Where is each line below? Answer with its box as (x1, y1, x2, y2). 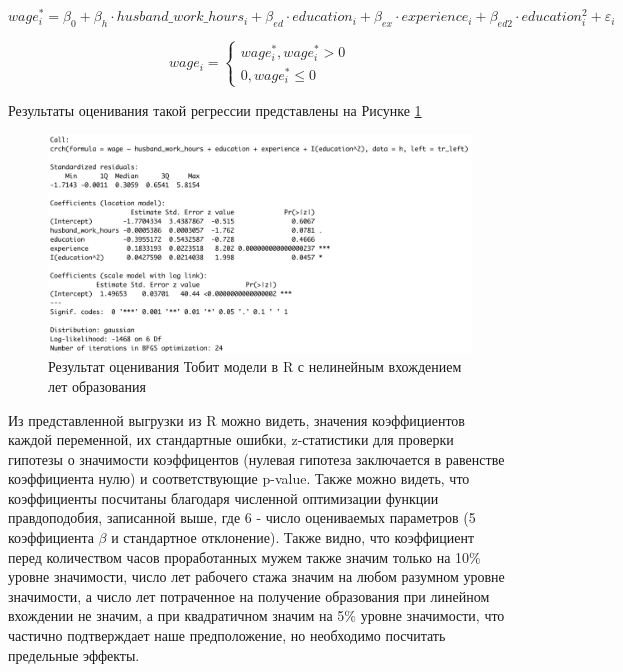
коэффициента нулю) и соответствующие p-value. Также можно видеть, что (8, 468, 470, 489)
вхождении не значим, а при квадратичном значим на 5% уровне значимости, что (8, 605, 505, 626)
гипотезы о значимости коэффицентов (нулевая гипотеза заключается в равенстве (8, 448, 505, 469)
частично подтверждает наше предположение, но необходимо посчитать (8, 625, 446, 646)
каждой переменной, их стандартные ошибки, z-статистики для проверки (8, 429, 454, 450)
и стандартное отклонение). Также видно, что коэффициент (111, 527, 475, 548)
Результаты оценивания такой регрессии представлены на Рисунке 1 (8, 99, 422, 120)
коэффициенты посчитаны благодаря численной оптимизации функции (8, 487, 439, 508)
